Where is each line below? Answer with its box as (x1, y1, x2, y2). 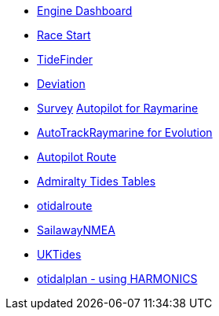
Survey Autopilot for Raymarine (37, 101, 199, 115)
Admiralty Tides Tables (37, 175, 156, 188)
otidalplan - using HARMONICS (37, 272, 198, 285)
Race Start (37, 28, 91, 42)
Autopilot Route (37, 150, 117, 164)
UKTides (37, 248, 82, 261)
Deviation (37, 77, 86, 90)
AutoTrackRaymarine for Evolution (37, 126, 213, 139)
